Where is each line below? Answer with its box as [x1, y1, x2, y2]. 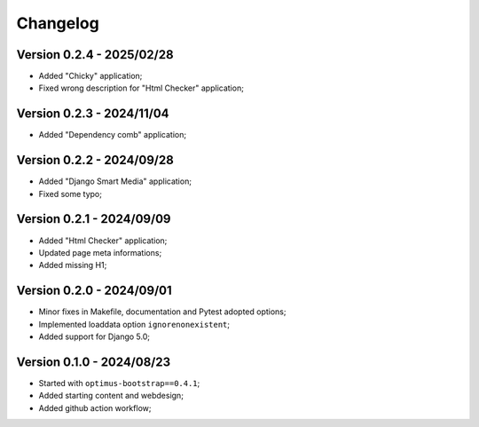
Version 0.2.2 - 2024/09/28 [16, 153, 175, 168]
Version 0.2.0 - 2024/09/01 [16, 283, 172, 298]
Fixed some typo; [38, 188, 102, 199]
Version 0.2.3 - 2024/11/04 [16, 107, 169, 122]
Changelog [16, 13, 99, 33]
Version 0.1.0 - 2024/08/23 [16, 354, 171, 369]
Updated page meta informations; [38, 247, 162, 257]
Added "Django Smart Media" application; [38, 176, 192, 186]
